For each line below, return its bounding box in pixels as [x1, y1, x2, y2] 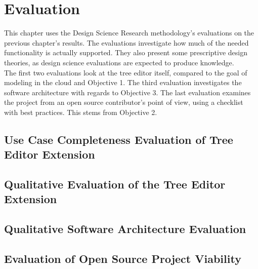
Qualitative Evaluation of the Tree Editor [4, 176, 226, 192]
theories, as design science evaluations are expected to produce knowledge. [4, 57, 234, 67]
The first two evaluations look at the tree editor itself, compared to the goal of [4, 67, 247, 78]
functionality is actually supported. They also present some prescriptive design [4, 47, 247, 58]
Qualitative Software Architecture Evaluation [4, 221, 246, 237]
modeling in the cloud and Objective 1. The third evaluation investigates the [4, 77, 242, 88]
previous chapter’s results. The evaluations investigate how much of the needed [4, 37, 249, 48]
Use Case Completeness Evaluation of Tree [4, 131, 233, 147]
